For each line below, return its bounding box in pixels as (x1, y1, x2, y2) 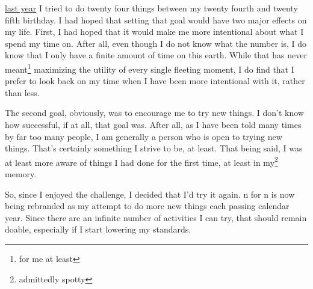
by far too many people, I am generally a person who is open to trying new (5, 130, 282, 142)
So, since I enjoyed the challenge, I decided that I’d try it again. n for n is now (5, 187, 295, 200)
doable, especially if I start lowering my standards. (5, 223, 191, 236)
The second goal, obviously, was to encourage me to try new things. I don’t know (5, 106, 304, 119)
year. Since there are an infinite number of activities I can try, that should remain (5, 211, 307, 224)
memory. (5, 168, 37, 180)
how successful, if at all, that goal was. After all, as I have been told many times (5, 118, 302, 130)
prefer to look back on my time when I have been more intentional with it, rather (5, 75, 305, 87)
